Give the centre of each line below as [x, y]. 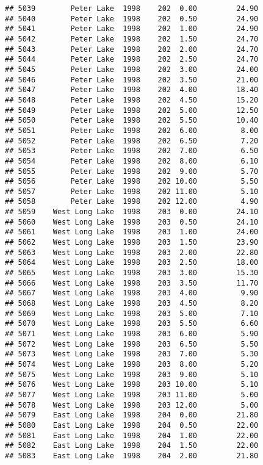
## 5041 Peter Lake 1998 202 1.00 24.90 [132, 29]
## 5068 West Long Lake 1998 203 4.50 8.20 [132, 304]
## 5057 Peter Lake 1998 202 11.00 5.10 [132, 191]
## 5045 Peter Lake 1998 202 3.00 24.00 [132, 69]
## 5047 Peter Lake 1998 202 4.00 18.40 [132, 90]
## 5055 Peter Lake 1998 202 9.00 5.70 [132, 171]
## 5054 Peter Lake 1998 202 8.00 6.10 [132, 161]
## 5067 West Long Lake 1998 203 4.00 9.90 [132, 293]
